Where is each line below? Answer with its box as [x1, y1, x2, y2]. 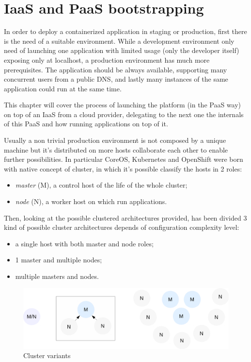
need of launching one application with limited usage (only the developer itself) [4, 45, 239, 55]
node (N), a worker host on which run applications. [15, 196, 167, 207]
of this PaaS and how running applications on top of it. [4, 119, 168, 129]
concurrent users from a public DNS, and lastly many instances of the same [4, 74, 228, 84]
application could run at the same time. [4, 83, 122, 93]
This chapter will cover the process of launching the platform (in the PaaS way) [4, 100, 241, 110]
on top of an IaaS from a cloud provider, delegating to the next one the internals [4, 109, 244, 119]
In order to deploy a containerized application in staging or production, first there [4, 26, 247, 36]
